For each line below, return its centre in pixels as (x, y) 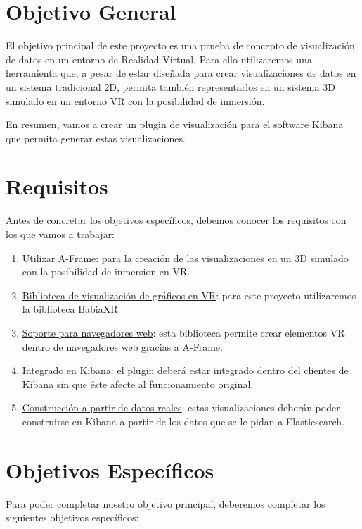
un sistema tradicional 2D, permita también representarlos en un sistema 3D (170, 86)
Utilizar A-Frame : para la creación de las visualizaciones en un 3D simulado (185, 257)
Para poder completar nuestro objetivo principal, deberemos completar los (166, 503)
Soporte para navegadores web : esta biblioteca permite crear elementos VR (183, 332)
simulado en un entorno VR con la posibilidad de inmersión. (135, 100)
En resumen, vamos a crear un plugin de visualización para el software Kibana (175, 124)
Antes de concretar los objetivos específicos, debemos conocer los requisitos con (176, 220)
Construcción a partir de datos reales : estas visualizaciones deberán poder (181, 407)
